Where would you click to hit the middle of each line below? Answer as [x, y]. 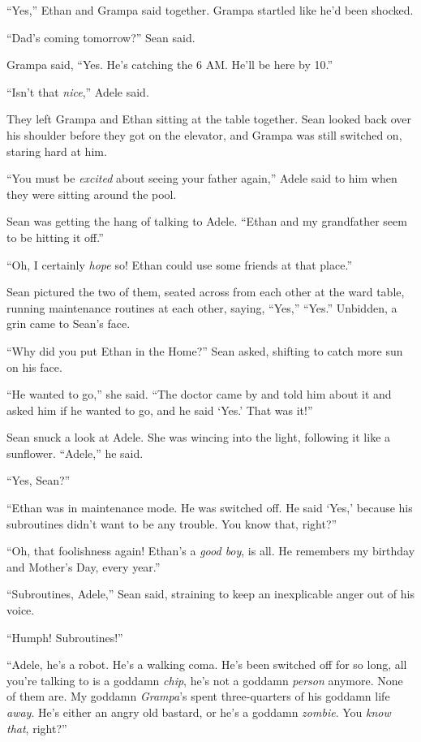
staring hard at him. [57, 151]
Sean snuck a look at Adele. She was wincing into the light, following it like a [199, 437]
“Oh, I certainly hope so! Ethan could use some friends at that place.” [179, 264]
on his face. [34, 367]
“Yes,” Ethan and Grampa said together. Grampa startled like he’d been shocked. [210, 10]
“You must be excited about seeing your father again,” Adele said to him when [202, 178]
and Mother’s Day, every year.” [84, 566]
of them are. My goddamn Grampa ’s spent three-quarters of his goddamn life [198, 696]
